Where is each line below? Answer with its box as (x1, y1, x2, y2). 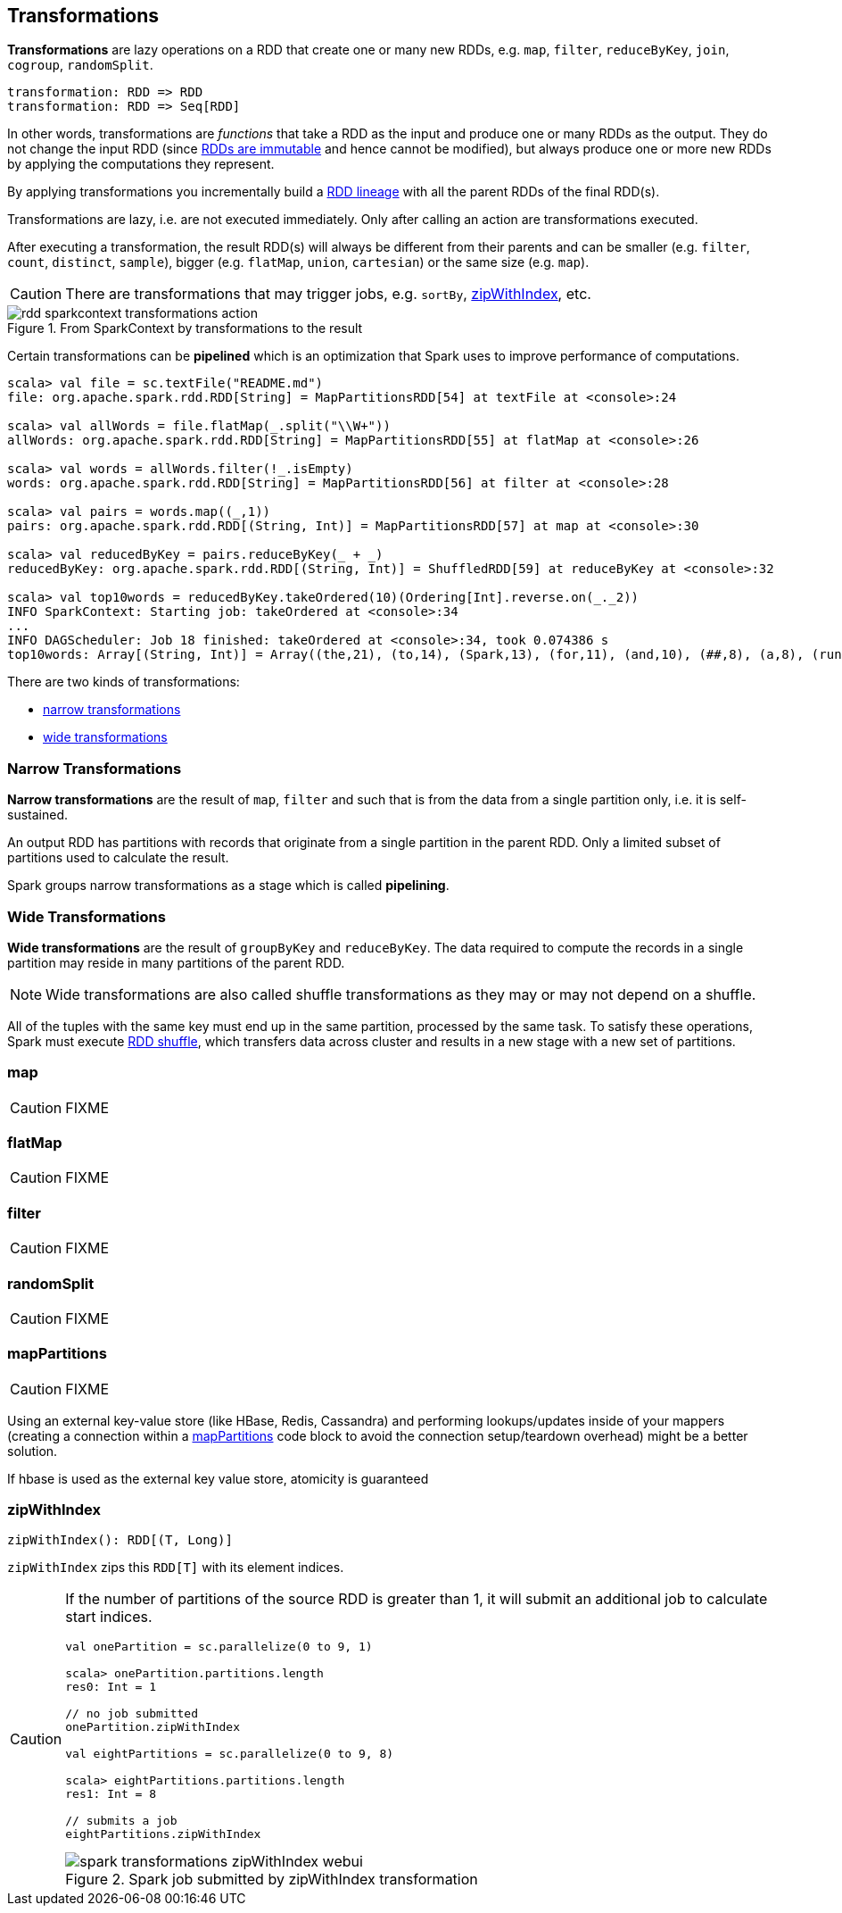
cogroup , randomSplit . (7, 57, 153, 73)
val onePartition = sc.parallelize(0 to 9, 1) (65, 1640, 373, 1654)
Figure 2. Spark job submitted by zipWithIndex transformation (65, 1870, 478, 1889)
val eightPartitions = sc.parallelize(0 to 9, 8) (65, 1747, 394, 1761)
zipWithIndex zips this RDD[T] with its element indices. (7, 1560, 344, 1576)
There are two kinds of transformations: (7, 674, 240, 690)
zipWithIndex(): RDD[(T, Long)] (7, 1533, 233, 1548)
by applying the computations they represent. (7, 156, 275, 172)
